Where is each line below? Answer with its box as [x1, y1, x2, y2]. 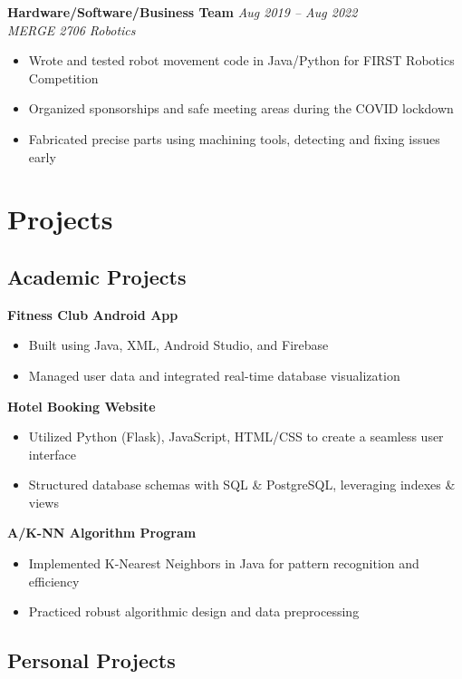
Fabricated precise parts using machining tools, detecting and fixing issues [28, 129, 440, 148]
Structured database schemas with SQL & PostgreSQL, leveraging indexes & [28, 475, 456, 494]
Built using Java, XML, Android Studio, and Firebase [28, 335, 329, 354]
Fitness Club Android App [7, 305, 178, 324]
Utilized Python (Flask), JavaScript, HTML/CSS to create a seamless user [28, 427, 444, 446]
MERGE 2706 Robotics [7, 20, 136, 39]
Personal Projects [7, 646, 176, 674]
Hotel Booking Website [7, 396, 156, 415]
